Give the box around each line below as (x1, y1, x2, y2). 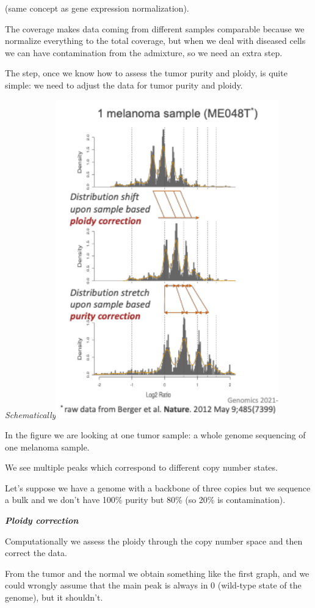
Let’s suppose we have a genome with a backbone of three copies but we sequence (5, 481, 311, 494)
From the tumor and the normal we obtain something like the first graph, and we (5, 566, 310, 579)
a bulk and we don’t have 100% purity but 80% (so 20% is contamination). (5, 493, 286, 506)
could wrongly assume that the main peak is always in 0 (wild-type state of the (5, 579, 302, 592)
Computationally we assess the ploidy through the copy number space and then (5, 534, 303, 547)
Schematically (5, 408, 56, 421)
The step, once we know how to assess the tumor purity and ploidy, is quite (5, 67, 288, 79)
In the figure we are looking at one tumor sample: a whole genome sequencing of (5, 429, 306, 441)
